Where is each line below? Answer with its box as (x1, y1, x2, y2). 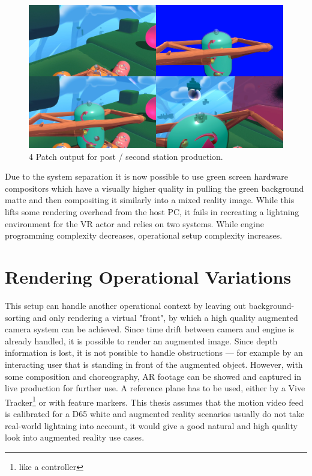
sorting (5, 311, 31, 323)
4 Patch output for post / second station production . (29, 150, 223, 162)
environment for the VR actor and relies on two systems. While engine (5, 217, 264, 230)
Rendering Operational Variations (5, 264, 292, 289)
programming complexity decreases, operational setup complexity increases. (5, 229, 283, 242)
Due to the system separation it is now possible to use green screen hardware (5, 170, 288, 183)
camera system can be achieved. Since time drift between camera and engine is (5, 323, 295, 335)
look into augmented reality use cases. (5, 431, 145, 444)
